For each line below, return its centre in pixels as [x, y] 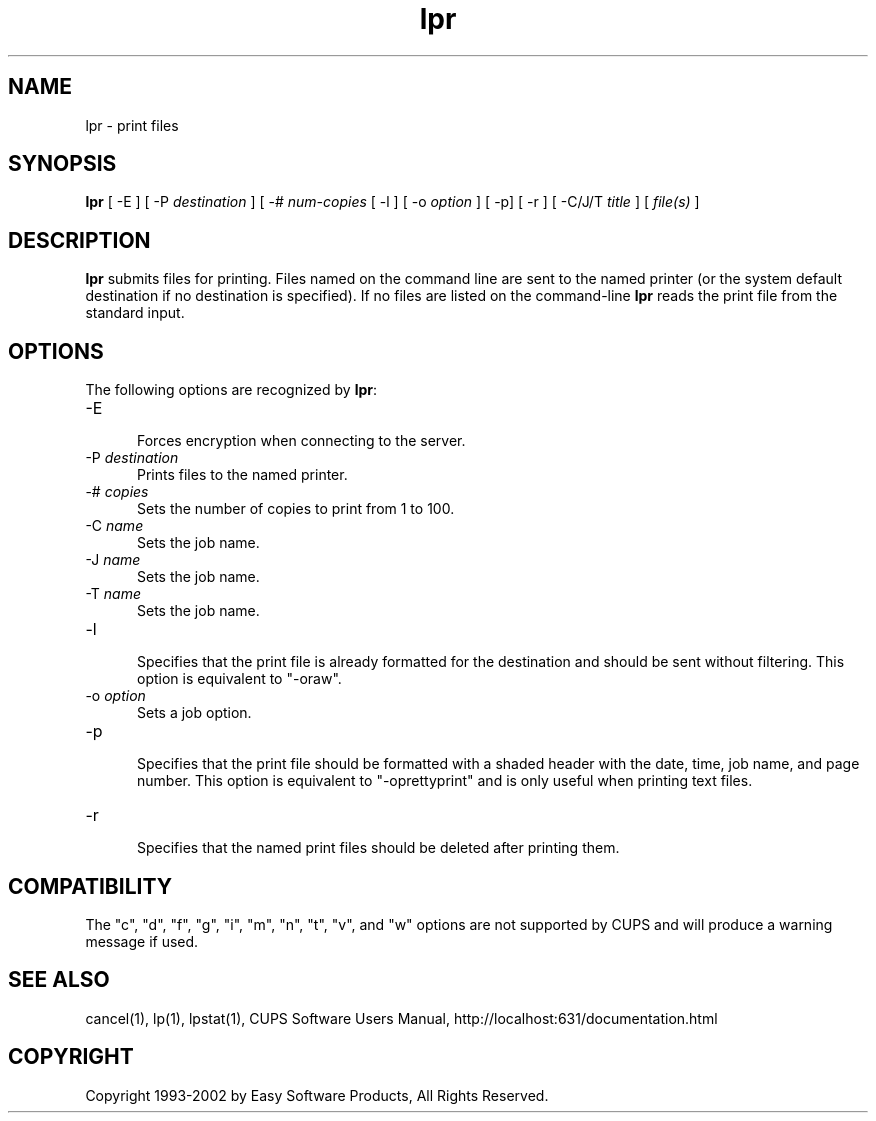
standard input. [135, 313]
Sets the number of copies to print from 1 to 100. [296, 509]
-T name [113, 594]
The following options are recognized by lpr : [231, 390]
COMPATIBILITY [90, 886]
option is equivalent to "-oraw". [239, 679]
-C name [114, 526]
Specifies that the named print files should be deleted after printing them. [378, 848]
